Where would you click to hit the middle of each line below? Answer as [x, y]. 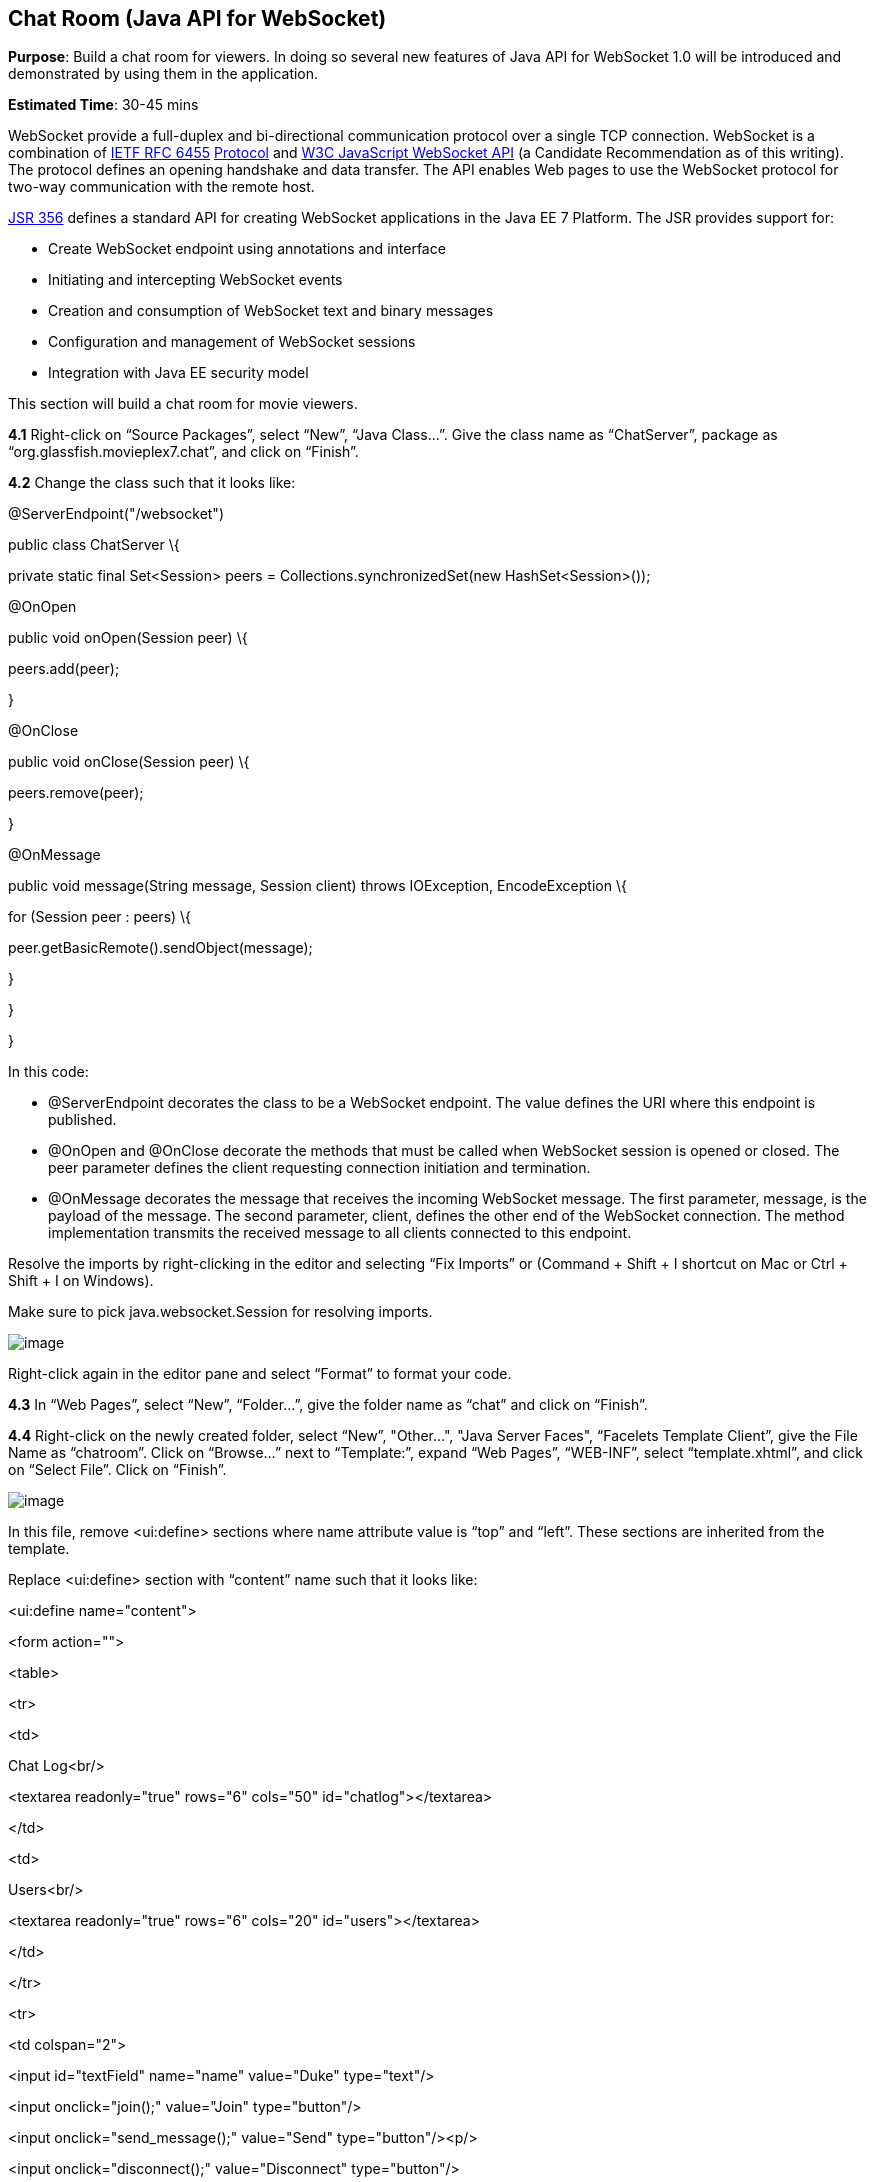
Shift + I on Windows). [81, 1281]
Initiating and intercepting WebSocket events [195, 280]
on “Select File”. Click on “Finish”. [117, 1470]
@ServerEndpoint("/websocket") [116, 514]
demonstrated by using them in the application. [163, 74]
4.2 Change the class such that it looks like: [152, 483]
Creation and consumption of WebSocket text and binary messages [271, 311]
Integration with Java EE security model [178, 373]
